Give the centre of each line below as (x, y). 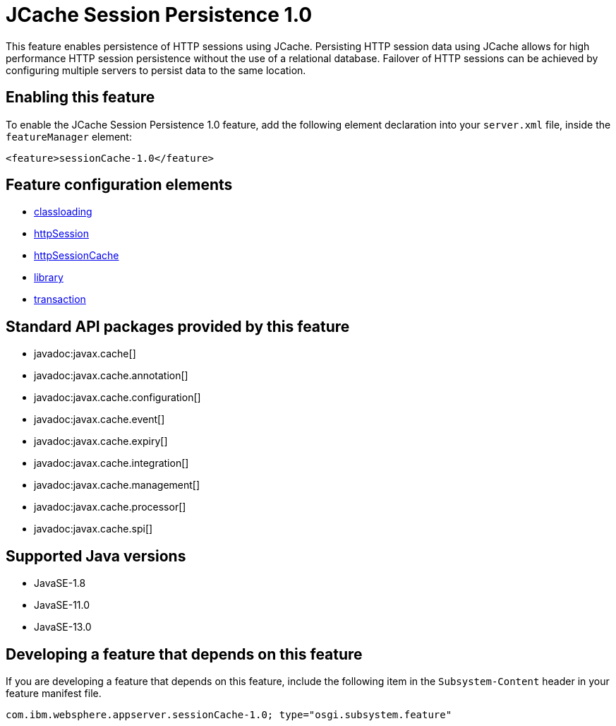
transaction (60, 299)
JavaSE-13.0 (63, 627)
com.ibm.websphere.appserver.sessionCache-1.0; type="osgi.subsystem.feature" (229, 714)
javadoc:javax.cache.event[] (99, 419)
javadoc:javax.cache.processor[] (110, 507)
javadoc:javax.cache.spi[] (93, 529)
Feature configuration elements (119, 185)
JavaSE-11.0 (62, 605)
